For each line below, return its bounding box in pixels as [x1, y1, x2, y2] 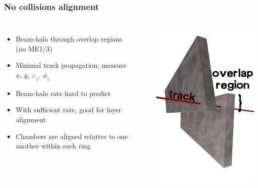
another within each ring [15, 141, 91, 151]
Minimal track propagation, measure [15, 60, 127, 70]
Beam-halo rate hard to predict [15, 88, 111, 98]
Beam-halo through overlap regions [15, 34, 123, 44]
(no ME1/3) [15, 43, 53, 53]
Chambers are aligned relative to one [15, 131, 128, 141]
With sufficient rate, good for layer [15, 104, 122, 115]
